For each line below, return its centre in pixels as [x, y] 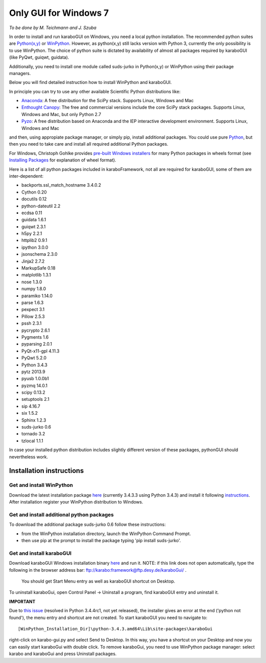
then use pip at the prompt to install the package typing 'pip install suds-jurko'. [101, 541]
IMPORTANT [22, 601]
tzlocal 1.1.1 [33, 441]
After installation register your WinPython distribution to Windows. [76, 502]
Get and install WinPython [41, 485]
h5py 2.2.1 [32, 234]
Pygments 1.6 [35, 337]
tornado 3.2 [33, 434]
